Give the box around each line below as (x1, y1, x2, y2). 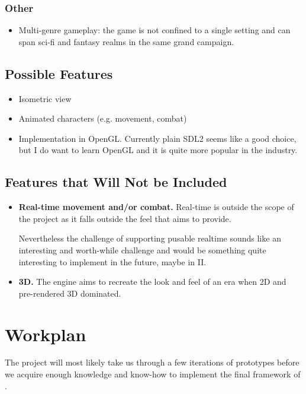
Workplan (5, 322, 86, 346)
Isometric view (18, 92, 72, 104)
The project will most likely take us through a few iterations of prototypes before (5, 356, 299, 368)
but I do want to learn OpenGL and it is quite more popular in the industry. (18, 144, 298, 156)
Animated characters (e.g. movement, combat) (18, 112, 187, 125)
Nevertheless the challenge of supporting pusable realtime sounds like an (18, 232, 281, 244)
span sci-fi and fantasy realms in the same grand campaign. (18, 35, 234, 47)
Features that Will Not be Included (5, 173, 227, 191)
